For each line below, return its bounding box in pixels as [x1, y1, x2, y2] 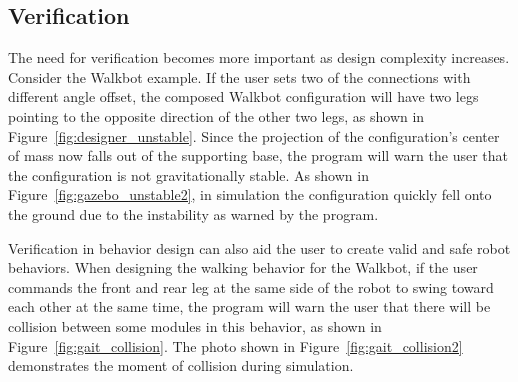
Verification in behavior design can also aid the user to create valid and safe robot [8, 237, 511, 258]
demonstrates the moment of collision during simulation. [8, 355, 354, 376]
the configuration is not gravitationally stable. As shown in [8, 164, 369, 185]
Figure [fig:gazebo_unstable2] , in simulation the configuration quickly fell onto [8, 184, 492, 205]
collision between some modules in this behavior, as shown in [8, 315, 382, 336]
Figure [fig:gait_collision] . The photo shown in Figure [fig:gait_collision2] [8, 335, 463, 356]
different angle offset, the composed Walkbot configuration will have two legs [8, 86, 479, 107]
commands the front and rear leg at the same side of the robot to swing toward [8, 276, 494, 297]
